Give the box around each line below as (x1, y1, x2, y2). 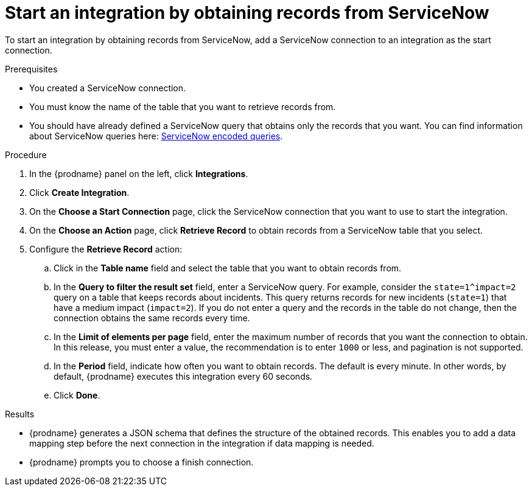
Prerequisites (5, 63, 58, 74)
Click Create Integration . (29, 187, 130, 198)
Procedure (5, 149, 47, 160)
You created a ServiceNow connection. (29, 82, 186, 93)
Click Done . (54, 389, 100, 400)
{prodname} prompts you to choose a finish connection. (29, 456, 254, 467)
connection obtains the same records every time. (54, 312, 250, 323)
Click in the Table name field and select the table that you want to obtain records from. (54, 262, 402, 273)
